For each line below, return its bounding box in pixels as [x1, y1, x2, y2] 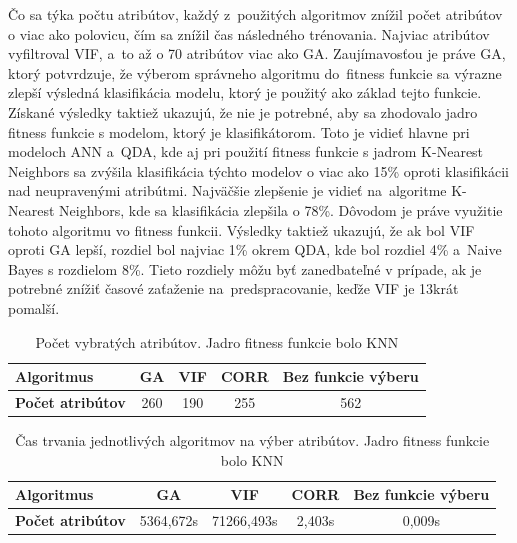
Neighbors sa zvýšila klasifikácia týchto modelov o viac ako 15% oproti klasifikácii [8, 160, 509, 181]
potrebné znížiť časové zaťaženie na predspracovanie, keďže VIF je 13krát [8, 278, 459, 299]
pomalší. [8, 297, 60, 318]
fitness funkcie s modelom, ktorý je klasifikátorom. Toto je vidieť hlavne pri [8, 121, 470, 142]
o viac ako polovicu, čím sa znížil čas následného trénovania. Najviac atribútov [8, 23, 490, 44]
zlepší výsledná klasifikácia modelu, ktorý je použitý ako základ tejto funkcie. [8, 82, 482, 103]
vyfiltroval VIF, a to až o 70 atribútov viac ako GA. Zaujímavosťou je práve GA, [8, 43, 506, 64]
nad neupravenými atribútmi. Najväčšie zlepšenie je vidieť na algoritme [8, 180, 447, 201]
